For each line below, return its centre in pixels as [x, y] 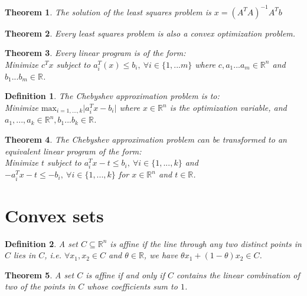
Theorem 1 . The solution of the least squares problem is [108, 11]
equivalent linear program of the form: [73, 151]
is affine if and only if [125, 274]
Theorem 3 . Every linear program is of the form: [95, 53]
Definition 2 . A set [42, 243]
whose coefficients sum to [132, 286]
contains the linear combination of [238, 274]
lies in [25, 255]
